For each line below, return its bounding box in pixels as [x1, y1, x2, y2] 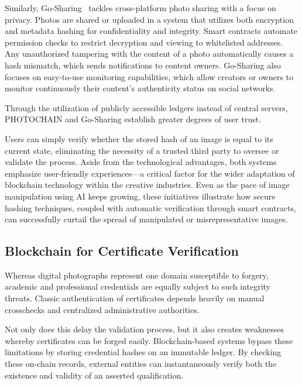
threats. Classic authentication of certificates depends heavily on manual [5, 292, 265, 304]
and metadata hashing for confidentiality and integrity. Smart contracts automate [5, 25, 298, 37]
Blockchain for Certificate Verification [5, 242, 239, 260]
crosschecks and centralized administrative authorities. [5, 303, 200, 315]
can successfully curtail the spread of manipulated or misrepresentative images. [5, 213, 288, 225]
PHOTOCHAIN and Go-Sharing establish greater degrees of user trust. [5, 113, 262, 125]
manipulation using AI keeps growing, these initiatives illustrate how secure [5, 190, 276, 202]
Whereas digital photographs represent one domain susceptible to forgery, [5, 269, 269, 281]
